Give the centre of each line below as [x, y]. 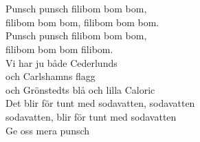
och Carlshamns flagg [51, 76]
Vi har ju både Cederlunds [62, 62]
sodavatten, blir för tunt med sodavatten [91, 116]
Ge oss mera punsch [48, 130]
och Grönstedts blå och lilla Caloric [80, 89]
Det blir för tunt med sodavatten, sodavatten [100, 103]
